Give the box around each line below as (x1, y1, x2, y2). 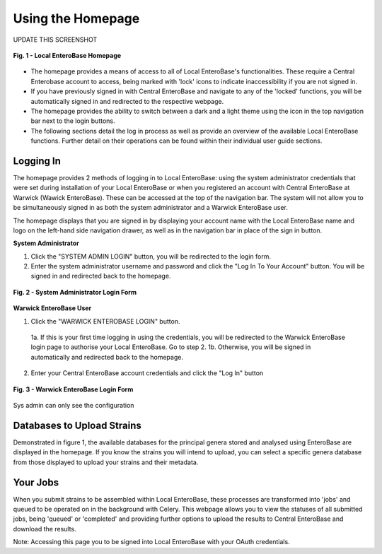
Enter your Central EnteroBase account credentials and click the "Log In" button (30, 369, 264, 377)
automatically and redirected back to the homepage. (30, 353, 184, 361)
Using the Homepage (13, 11, 140, 26)
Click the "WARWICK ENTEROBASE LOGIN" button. (30, 317, 180, 325)
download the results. (13, 524, 77, 533)
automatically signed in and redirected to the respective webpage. (30, 97, 224, 105)
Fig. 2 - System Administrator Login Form (13, 288, 137, 296)
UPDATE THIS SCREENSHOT (13, 35, 98, 44)
